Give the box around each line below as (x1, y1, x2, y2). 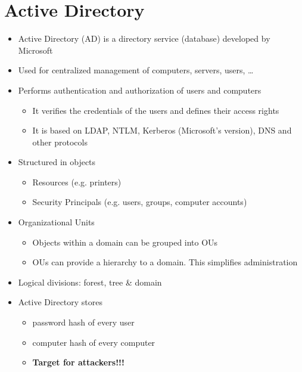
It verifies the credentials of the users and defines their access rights (32, 104, 279, 116)
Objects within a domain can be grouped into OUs (32, 235, 218, 248)
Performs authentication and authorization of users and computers (18, 83, 261, 96)
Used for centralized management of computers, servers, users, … (18, 64, 254, 76)
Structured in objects (18, 156, 96, 168)
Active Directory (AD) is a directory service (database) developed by (18, 32, 270, 45)
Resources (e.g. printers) (32, 175, 122, 188)
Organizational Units (18, 216, 95, 228)
